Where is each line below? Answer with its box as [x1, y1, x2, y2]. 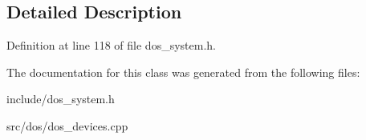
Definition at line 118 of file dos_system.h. [6, 37, 216, 54]
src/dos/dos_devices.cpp [6, 117, 128, 134]
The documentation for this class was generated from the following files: [6, 63, 360, 80]
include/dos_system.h [6, 90, 115, 107]
